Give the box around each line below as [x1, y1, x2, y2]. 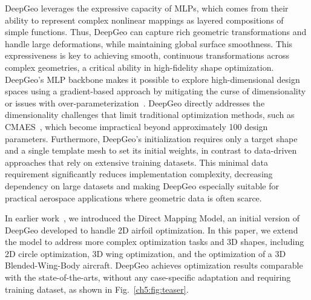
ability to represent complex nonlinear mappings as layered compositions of [5, 13, 284, 26]
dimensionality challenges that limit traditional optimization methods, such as [5, 108, 295, 121]
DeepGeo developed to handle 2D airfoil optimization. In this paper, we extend [5, 223, 298, 236]
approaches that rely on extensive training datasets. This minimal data [5, 155, 268, 168]
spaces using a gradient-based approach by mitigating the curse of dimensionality [5, 85, 306, 97]
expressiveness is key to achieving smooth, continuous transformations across [5, 49, 289, 62]
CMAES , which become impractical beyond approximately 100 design [5, 120, 268, 132]
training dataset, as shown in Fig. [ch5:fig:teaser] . [5, 282, 189, 295]
